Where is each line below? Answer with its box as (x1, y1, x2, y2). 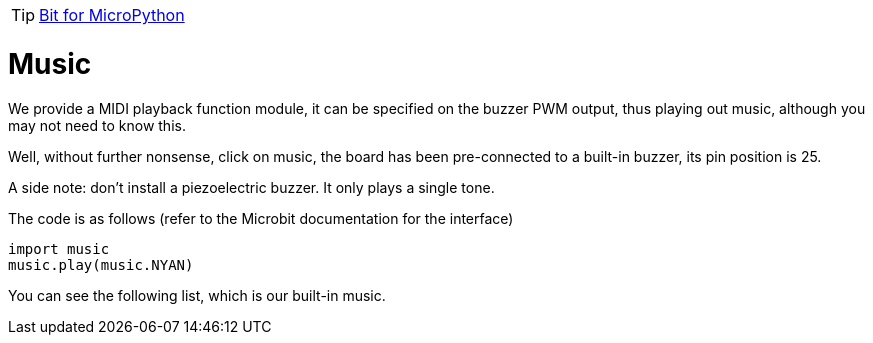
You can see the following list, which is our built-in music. (8, 286, 386, 304)
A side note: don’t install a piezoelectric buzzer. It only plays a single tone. (8, 178, 495, 196)
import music (8, 240, 110, 257)
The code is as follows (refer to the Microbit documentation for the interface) (8, 209, 514, 227)
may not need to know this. (8, 116, 186, 134)
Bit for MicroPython (39, 5, 185, 25)
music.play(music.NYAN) (8, 256, 194, 273)
